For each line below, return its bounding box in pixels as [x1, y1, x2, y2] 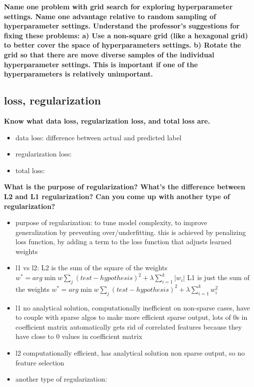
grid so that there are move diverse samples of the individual [4, 49, 214, 59]
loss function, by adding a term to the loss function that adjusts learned [15, 236, 231, 247]
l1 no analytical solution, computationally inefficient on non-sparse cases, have [15, 302, 250, 312]
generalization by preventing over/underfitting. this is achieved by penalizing [15, 227, 246, 237]
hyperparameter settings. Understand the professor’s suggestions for [4, 21, 240, 31]
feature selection [15, 357, 65, 367]
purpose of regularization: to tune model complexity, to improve [15, 217, 208, 228]
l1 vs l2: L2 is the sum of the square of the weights [15, 262, 167, 273]
